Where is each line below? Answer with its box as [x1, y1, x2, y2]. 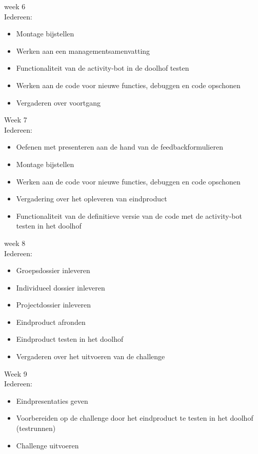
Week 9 [4, 368, 27, 379]
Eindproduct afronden [16, 316, 86, 327]
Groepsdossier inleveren [16, 265, 90, 276]
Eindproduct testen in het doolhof [16, 334, 124, 344]
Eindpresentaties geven [16, 395, 88, 406]
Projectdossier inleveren [16, 299, 91, 310]
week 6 [4, 1, 26, 11]
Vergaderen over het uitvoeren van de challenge [16, 351, 165, 362]
